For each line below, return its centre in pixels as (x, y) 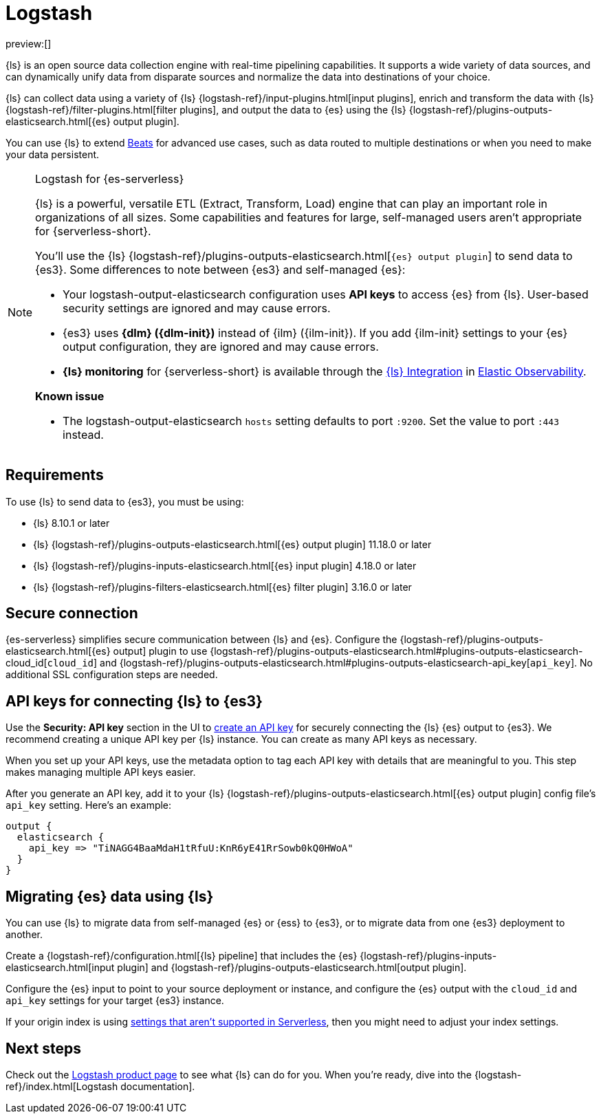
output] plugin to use (160, 651)
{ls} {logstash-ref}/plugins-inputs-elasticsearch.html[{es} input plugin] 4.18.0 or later (225, 565)
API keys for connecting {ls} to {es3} (134, 701)
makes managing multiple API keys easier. (101, 772)
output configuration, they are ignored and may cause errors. (221, 346)
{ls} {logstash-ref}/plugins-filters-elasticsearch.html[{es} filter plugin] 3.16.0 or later (222, 587)
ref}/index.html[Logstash (62, 1086)
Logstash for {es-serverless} (110, 178)
